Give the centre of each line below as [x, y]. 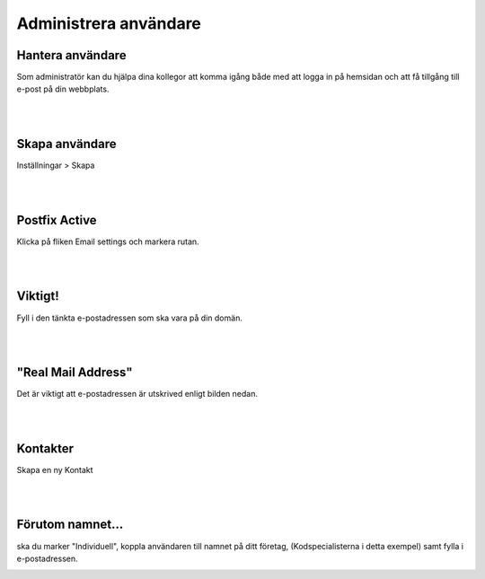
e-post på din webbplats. [63, 89]
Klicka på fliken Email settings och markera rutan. [108, 241]
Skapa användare [66, 144]
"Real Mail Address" [75, 373]
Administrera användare [109, 23]
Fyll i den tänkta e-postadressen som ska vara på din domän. [129, 318]
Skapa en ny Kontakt [55, 469]
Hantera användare [71, 55]
